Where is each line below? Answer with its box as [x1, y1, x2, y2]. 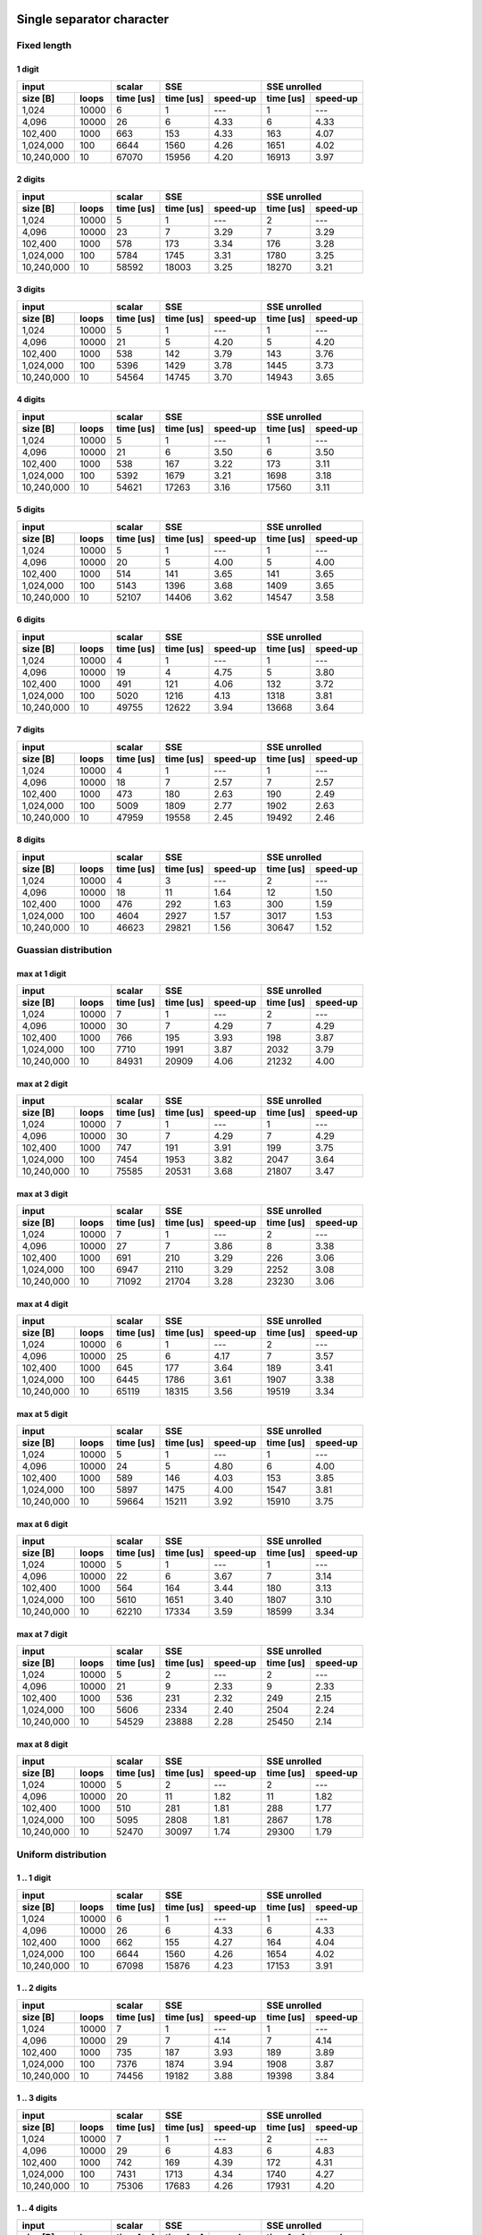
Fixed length [16, 39, 72, 52]
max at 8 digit [16, 1739, 69, 1750]
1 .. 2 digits [16, 1983, 57, 1994]
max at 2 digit [16, 1078, 69, 1089]
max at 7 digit [16, 1628, 68, 1640]
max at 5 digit [16, 1408, 69, 1419]
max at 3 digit [16, 1188, 69, 1199]
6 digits [16, 614, 46, 625]
